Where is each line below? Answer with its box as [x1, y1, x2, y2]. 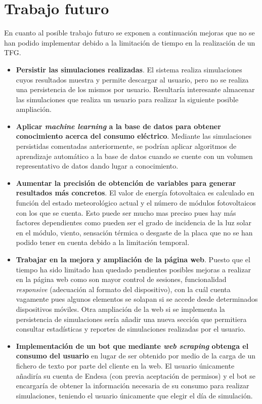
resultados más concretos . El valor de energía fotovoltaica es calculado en [16, 187, 254, 198]
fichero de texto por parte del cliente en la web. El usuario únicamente [16, 360, 235, 371]
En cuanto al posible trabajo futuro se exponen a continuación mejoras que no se [4, 27, 255, 38]
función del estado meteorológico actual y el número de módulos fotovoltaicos [16, 197, 256, 208]
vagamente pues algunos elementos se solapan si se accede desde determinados [16, 294, 258, 304]
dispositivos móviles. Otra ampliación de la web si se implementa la [16, 303, 225, 314]
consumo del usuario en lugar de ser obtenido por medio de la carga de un [16, 350, 256, 361]
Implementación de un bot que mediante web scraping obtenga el [16, 340, 249, 351]
